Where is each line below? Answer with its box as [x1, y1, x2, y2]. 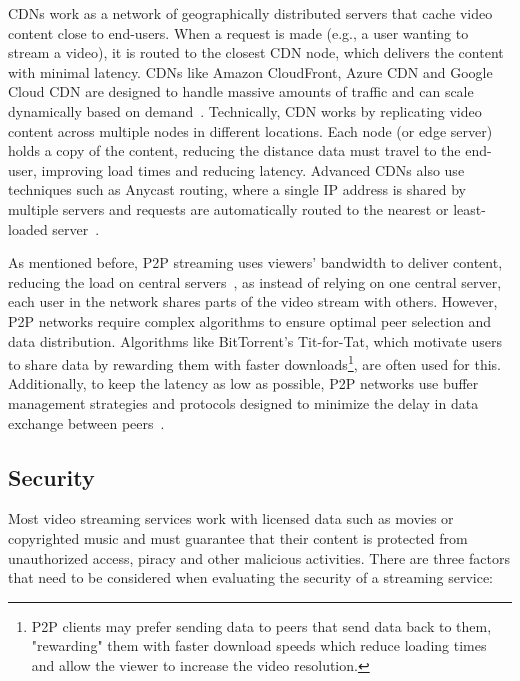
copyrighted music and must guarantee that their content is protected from [8, 527, 468, 548]
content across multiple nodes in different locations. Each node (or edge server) [8, 120, 493, 141]
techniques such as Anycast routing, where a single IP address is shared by [8, 179, 466, 200]
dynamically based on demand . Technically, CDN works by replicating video [8, 100, 482, 121]
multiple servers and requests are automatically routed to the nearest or [8, 198, 449, 219]
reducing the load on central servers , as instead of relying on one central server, [8, 271, 502, 292]
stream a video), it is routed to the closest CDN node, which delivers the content [8, 42, 504, 63]
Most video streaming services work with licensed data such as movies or [8, 508, 454, 529]
